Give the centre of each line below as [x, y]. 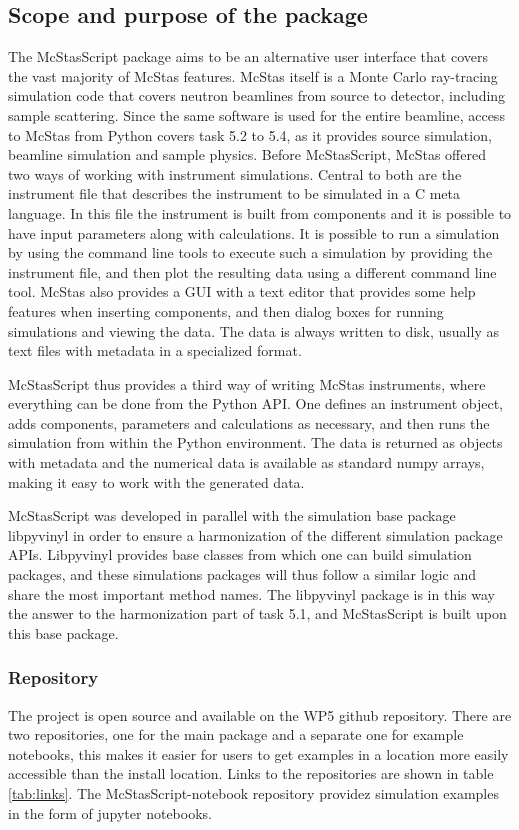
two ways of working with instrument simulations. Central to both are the [235, 173]
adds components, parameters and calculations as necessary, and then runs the [249, 422]
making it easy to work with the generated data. [156, 481]
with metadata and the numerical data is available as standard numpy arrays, [246, 462]
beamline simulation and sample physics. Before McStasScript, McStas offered [247, 154]
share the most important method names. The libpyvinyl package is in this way [251, 593]
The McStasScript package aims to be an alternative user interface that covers [248, 56]
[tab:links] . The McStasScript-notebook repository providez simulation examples [253, 793]
